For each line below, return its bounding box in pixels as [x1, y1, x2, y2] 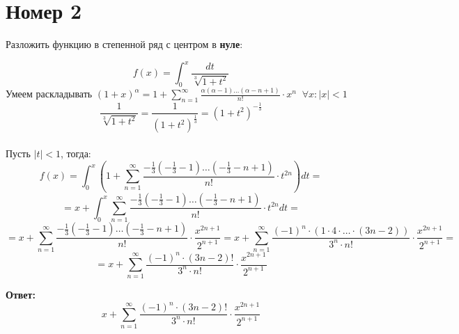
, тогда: [61, 145, 91, 160]
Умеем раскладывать [6, 86, 93, 101]
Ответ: [6, 287, 36, 302]
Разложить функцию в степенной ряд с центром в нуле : [6, 37, 243, 51]
